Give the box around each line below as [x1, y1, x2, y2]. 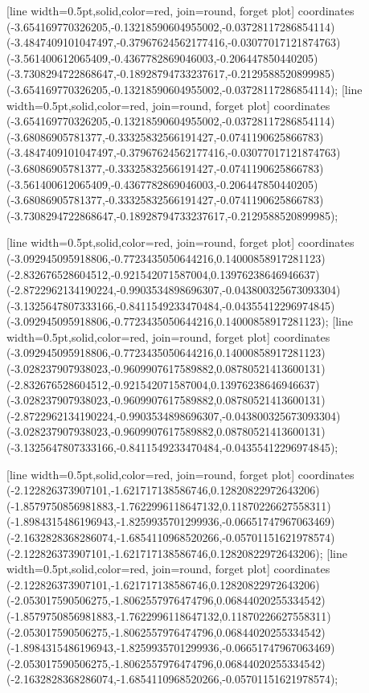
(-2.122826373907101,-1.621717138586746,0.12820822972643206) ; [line [6, 544, 347, 561]
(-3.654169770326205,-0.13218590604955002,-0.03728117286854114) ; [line [6, 80, 363, 97]
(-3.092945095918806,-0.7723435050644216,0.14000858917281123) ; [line [6, 313, 353, 330]
